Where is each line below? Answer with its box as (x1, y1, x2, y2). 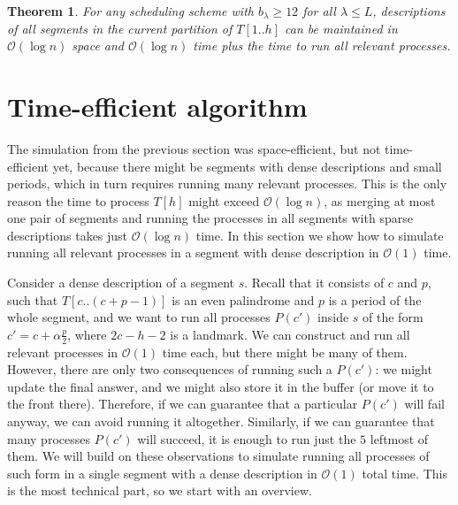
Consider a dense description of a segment (7, 273, 235, 292)
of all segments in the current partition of (7, 19, 233, 37)
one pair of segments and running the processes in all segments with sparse (7, 209, 413, 227)
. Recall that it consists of (244, 273, 385, 292)
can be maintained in (285, 19, 398, 37)
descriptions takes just (7, 226, 128, 244)
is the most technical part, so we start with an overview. (7, 481, 312, 500)
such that (7, 290, 58, 309)
